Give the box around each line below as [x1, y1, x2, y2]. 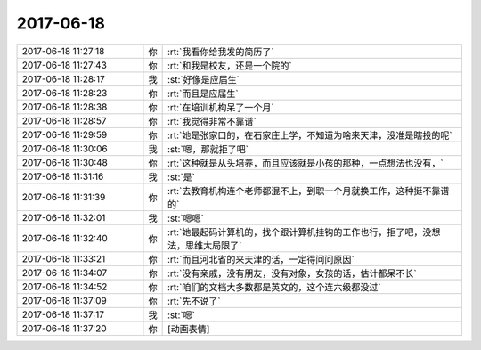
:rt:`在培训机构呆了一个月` [167, 101, 275, 113]
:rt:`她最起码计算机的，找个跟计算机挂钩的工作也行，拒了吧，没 [167, 225, 432, 238]
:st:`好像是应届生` [167, 73, 240, 85]
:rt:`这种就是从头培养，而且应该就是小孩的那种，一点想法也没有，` [167, 157, 444, 169]
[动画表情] [167, 322, 210, 335]
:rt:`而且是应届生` [167, 87, 240, 100]
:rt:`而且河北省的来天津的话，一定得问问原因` [167, 253, 355, 265]
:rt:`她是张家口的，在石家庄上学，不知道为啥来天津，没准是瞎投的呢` [167, 129, 453, 142]
